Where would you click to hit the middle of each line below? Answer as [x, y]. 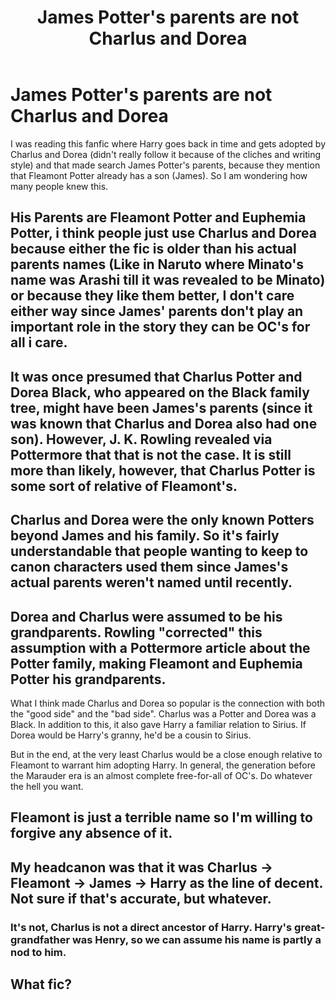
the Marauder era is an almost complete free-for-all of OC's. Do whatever [161, 775]
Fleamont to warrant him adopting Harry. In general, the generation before [163, 765]
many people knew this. [59, 186]
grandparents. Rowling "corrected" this [136, 632]
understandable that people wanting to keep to [159, 551]
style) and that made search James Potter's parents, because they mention [165, 165]
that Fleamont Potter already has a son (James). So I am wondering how [159, 175]
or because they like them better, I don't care [152, 296]
